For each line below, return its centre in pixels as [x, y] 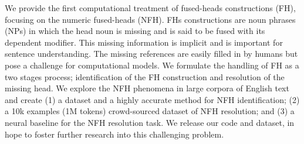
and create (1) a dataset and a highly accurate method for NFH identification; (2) [152, 99]
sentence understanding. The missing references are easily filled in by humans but [151, 54]
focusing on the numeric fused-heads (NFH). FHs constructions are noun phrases [150, 19]
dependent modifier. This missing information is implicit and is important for [144, 42]
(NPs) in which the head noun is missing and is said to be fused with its [135, 31]
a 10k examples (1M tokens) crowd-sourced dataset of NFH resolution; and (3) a [150, 111]
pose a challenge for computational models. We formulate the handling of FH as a [152, 65]
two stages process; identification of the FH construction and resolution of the [145, 76]
